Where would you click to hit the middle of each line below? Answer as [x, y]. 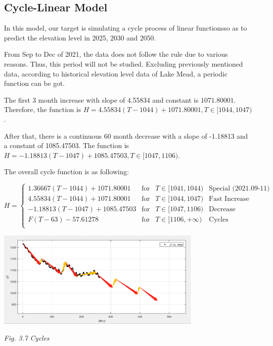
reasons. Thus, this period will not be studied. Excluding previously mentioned [124, 63]
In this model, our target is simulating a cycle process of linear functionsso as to [126, 28]
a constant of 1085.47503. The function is [67, 145]
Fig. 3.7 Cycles [27, 337]
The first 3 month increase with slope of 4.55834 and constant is [101, 99]
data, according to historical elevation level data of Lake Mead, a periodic [116, 73]
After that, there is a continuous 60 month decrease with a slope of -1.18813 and [126, 135]
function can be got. [34, 83]
